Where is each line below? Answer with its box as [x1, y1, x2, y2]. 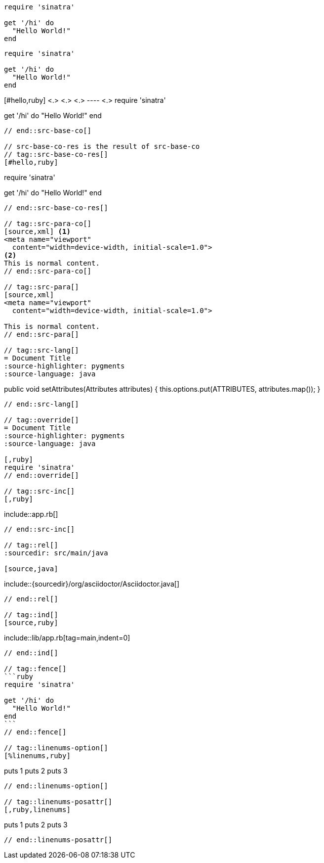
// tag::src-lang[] [4, 346, 79, 354]
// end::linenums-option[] [4, 782, 108, 790]
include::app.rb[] [4, 510, 58, 518]
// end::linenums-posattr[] [4, 836, 113, 844]
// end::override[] [4, 471, 79, 479]
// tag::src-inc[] [4, 487, 75, 495]
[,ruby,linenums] [4, 806, 71, 814]
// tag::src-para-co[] [4, 220, 92, 227]
